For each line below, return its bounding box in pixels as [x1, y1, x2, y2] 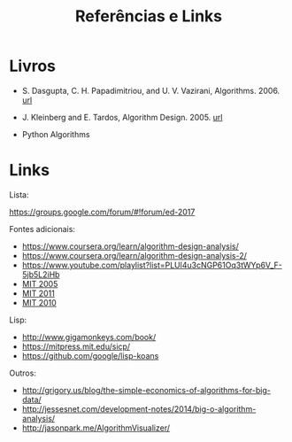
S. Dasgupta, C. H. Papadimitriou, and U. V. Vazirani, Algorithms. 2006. [21, 85, 280, 96]
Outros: [9, 368, 37, 378]
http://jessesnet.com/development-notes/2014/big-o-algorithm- [21, 403, 257, 414]
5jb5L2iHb [21, 268, 60, 280]
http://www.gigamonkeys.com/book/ [21, 331, 157, 342]
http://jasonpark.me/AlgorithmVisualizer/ [21, 423, 171, 433]
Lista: [9, 189, 29, 200]
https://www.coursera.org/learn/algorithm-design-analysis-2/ [21, 250, 248, 260]
